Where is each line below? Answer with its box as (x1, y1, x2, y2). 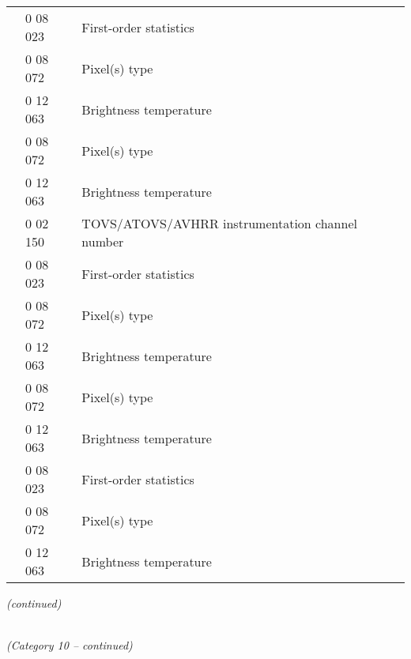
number (81, 232, 124, 250)
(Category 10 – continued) (6, 637, 133, 653)
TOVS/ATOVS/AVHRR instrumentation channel (81, 214, 357, 232)
